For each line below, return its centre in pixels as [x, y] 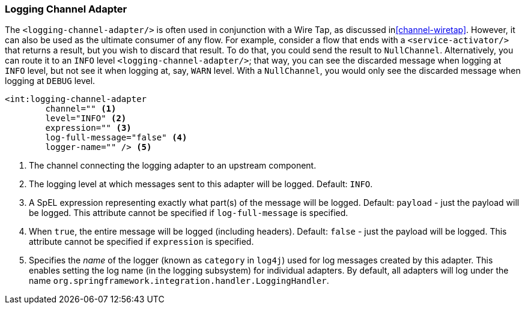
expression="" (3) [88, 128]
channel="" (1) [81, 109]
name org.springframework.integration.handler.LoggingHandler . [179, 281]
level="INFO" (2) [86, 118]
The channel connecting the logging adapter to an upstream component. [173, 166]
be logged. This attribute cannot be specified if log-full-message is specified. [189, 213]
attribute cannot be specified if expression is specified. [141, 242]
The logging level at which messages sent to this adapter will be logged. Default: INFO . [201, 184]
